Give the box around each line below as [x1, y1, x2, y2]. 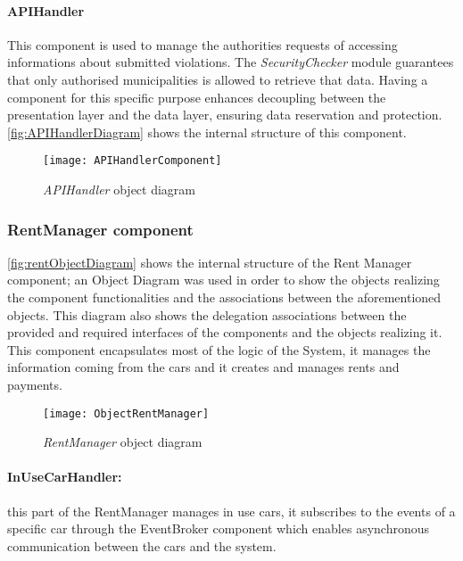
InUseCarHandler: [7, 467, 122, 486]
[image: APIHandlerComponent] [43, 154, 222, 168]
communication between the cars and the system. [7, 536, 277, 555]
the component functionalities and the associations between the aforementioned [7, 288, 442, 307]
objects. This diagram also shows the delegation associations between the [7, 305, 407, 324]
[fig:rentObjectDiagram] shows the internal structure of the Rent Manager [7, 252, 412, 271]
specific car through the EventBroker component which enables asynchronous [7, 519, 430, 538]
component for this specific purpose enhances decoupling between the [7, 87, 386, 106]
